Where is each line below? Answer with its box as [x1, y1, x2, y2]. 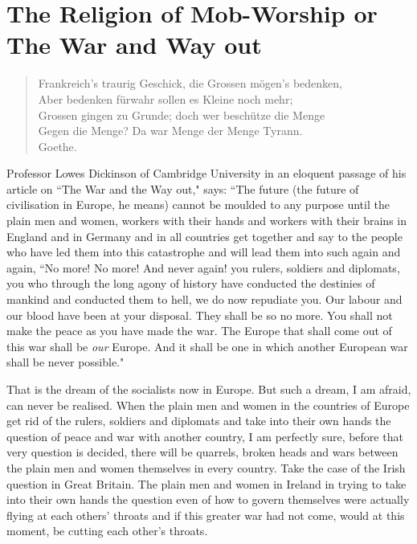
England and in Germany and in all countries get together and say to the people [6, 227, 403, 244]
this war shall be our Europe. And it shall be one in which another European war [6, 337, 408, 354]
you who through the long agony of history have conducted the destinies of [6, 275, 375, 292]
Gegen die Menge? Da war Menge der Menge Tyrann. [38, 122, 303, 139]
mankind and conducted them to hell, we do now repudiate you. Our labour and [6, 291, 403, 308]
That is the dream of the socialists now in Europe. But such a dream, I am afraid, [6, 381, 411, 397]
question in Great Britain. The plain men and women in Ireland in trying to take [6, 475, 407, 492]
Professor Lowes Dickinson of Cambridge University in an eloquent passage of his [6, 165, 407, 182]
